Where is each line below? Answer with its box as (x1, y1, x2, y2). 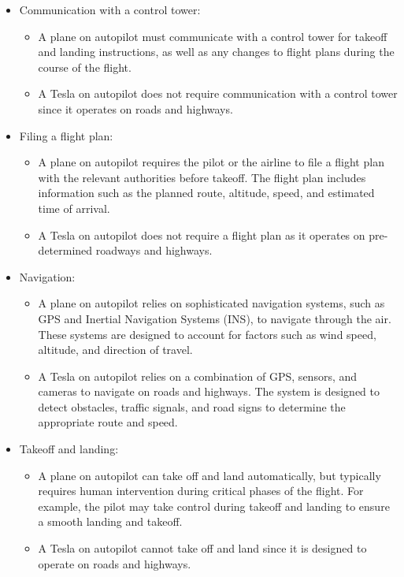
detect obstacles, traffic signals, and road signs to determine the (38, 398, 346, 415)
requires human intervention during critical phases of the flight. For (38, 482, 364, 499)
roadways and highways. (95, 242, 213, 259)
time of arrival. (38, 199, 110, 216)
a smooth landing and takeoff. (38, 513, 183, 530)
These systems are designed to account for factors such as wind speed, (38, 326, 376, 342)
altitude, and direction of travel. (38, 341, 193, 358)
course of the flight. (38, 58, 132, 75)
